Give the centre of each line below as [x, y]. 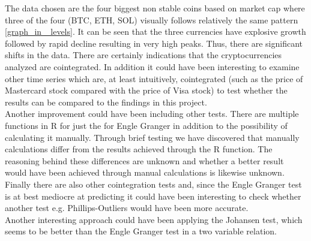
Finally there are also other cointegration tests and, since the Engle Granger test [153, 184]
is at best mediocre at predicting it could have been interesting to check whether [153, 196]
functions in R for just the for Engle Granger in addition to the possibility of [146, 125]
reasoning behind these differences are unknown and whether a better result [144, 160]
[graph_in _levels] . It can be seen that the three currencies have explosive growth [155, 31]
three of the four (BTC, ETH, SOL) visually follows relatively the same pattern [152, 19]
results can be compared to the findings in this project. [106, 102]
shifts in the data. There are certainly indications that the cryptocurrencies [143, 55]
